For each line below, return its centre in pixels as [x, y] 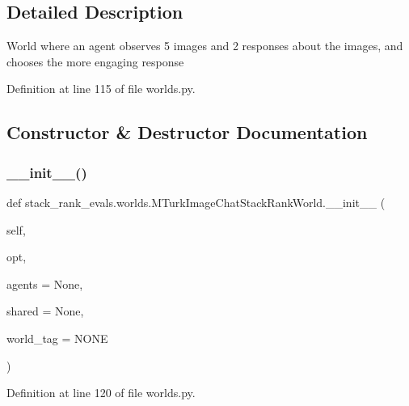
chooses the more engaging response [95, 61]
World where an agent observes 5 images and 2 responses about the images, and [205, 46]
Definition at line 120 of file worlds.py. [101, 393]
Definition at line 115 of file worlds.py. [101, 89]
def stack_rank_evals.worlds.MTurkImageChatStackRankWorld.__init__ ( [196, 202]
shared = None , [45, 311]
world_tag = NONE [57, 338]
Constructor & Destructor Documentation [187, 132]
